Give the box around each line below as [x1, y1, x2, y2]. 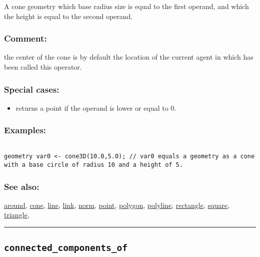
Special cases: [4, 83, 59, 95]
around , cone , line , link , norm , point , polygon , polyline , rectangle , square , [4, 199, 229, 210]
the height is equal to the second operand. [4, 11, 133, 21]
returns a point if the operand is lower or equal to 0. [15, 102, 176, 113]
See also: [4, 180, 39, 192]
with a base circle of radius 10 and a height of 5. [4, 161, 183, 168]
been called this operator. [4, 62, 82, 72]
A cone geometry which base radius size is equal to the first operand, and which [4, 1, 249, 11]
